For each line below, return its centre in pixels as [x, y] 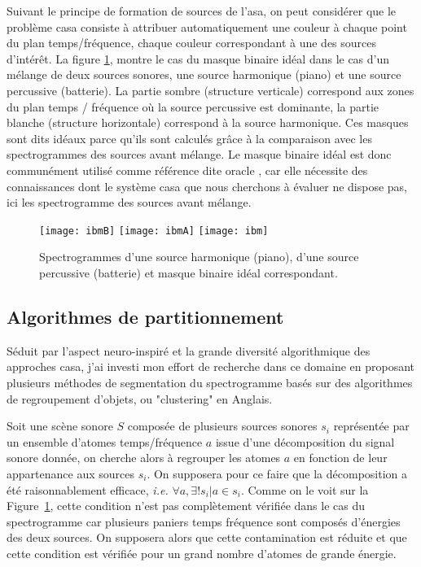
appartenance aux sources [70, 473]
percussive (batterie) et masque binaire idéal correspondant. [189, 272]
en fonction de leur [340, 458]
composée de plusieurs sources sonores [222, 426]
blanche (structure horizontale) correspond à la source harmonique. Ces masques [208, 122]
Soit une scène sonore [60, 426]
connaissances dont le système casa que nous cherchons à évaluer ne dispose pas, [207, 186]
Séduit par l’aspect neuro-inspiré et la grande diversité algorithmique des [189, 350]
